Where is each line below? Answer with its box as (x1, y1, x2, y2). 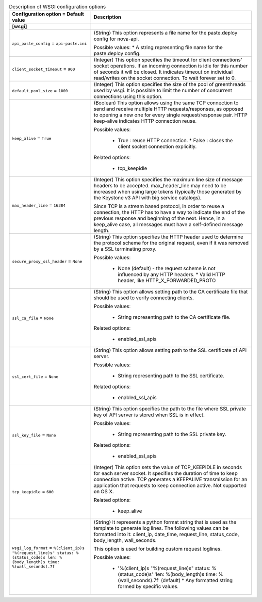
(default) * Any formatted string (161, 577, 233, 584)
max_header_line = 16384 (12, 202, 65, 209)
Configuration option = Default (12, 11, 84, 17)
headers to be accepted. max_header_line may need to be (94, 182, 227, 189)
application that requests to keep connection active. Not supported (94, 482, 247, 489)
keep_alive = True (12, 135, 51, 142)
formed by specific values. (118, 583, 179, 590)
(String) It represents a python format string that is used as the (94, 519, 237, 526)
